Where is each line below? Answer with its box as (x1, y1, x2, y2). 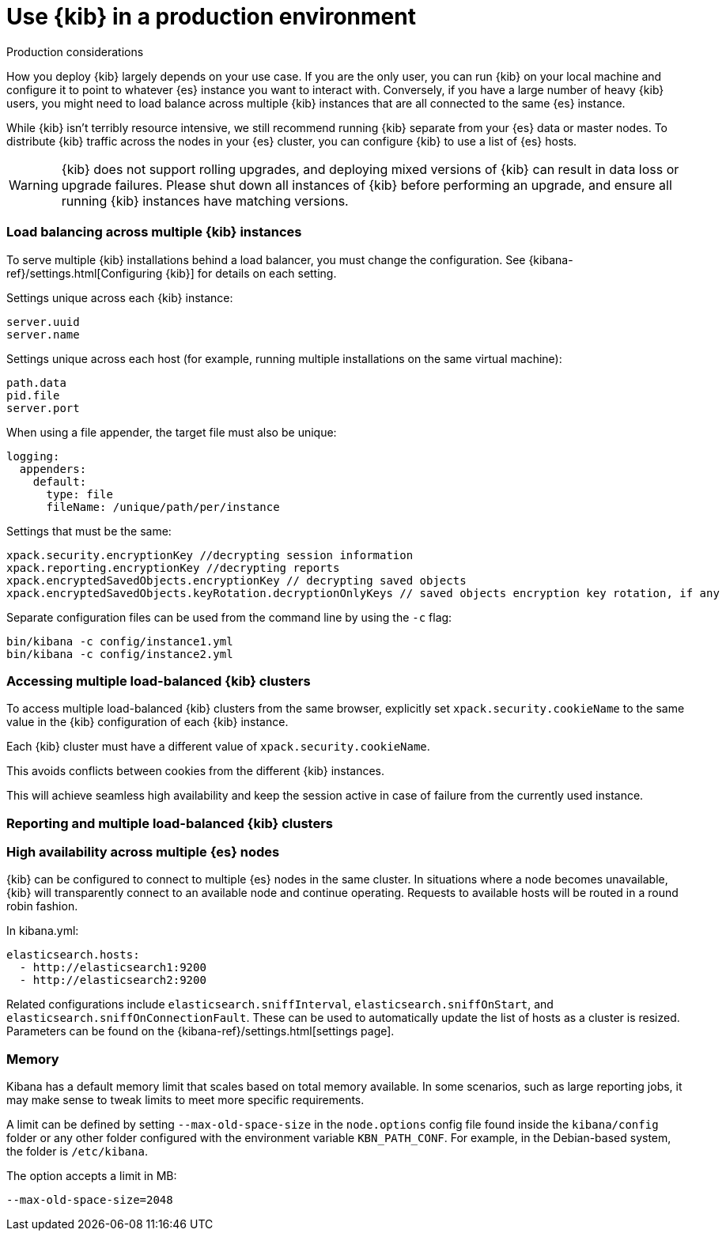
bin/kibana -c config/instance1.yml (6, 634, 233, 648)
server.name (6, 327, 80, 341)
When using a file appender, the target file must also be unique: (6, 425, 337, 439)
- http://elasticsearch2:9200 (19, 974, 206, 987)
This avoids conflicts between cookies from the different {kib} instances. (6, 764, 385, 778)
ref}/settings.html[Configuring (6, 266, 163, 280)
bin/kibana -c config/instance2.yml (6, 647, 233, 660)
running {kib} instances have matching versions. (61, 192, 349, 209)
